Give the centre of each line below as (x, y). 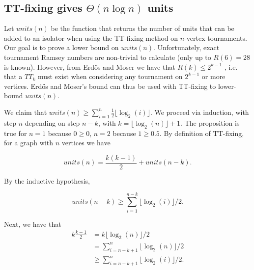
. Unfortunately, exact (186, 47)
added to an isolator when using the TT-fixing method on (91, 38)
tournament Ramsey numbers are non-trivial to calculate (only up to (108, 57)
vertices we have (86, 143)
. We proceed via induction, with (199, 112)
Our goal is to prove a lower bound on (61, 47)
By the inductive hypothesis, (47, 180)
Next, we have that (33, 224)
